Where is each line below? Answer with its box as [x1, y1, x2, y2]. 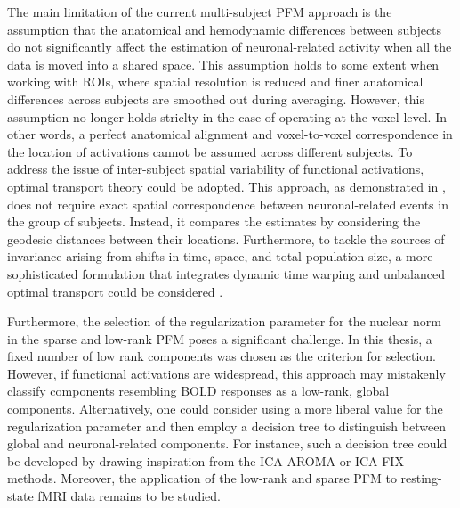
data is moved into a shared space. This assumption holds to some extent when [7, 54, 440, 73]
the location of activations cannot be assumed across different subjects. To [7, 142, 413, 160]
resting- [400, 469, 442, 488]
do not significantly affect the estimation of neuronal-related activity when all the [7, 37, 452, 56]
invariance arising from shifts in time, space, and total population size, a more [7, 247, 433, 266]
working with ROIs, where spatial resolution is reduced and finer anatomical [7, 72, 424, 91]
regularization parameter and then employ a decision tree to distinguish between [7, 416, 447, 435]
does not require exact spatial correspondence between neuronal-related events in [7, 194, 448, 213]
